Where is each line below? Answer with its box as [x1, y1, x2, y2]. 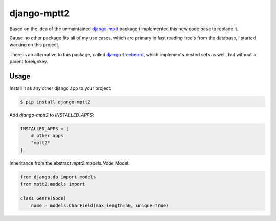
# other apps [31, 133, 64, 139]
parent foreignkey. [9, 59, 48, 65]
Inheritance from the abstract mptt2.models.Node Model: [9, 160, 130, 166]
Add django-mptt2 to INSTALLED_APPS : [9, 112, 94, 118]
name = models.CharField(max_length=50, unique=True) [31, 202, 169, 208]
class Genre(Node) [20, 195, 66, 201]
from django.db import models [20, 174, 96, 180]
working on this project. [9, 42, 60, 48]
